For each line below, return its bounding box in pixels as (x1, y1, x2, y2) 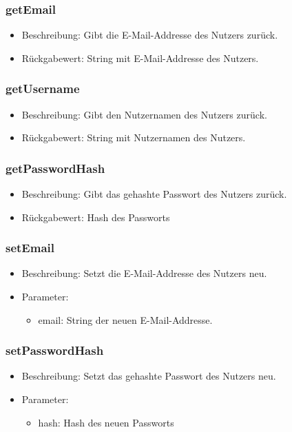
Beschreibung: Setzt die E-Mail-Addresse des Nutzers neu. (21, 266, 267, 280)
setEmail (6, 239, 54, 256)
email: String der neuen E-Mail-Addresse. (38, 312, 213, 327)
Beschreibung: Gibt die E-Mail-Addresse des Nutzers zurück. (21, 28, 278, 42)
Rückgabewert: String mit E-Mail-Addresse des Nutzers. (21, 50, 259, 65)
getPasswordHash (6, 159, 105, 176)
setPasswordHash (6, 342, 104, 359)
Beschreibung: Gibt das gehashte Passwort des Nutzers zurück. (21, 187, 287, 201)
